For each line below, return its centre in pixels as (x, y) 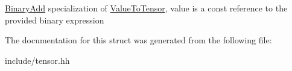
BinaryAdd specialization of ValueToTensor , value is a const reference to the (146, 8)
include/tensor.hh (37, 60)
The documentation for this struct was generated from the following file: (138, 40)
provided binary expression (55, 20)
